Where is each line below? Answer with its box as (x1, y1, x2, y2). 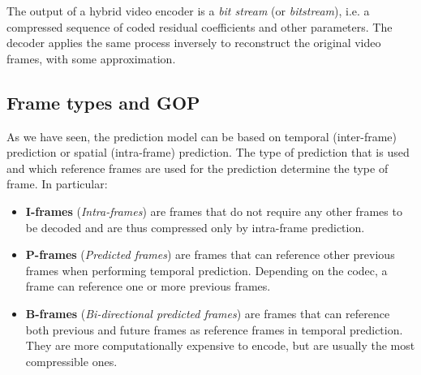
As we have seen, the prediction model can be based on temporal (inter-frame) (6, 127, 397, 144)
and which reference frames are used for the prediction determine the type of (6, 159, 389, 176)
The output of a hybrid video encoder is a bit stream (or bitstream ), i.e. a (6, 2, 370, 19)
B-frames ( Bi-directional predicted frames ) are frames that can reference (25, 304, 390, 321)
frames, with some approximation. (6, 50, 176, 67)
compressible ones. (25, 352, 118, 369)
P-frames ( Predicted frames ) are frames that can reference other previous (25, 246, 395, 263)
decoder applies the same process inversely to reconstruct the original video (6, 34, 381, 51)
